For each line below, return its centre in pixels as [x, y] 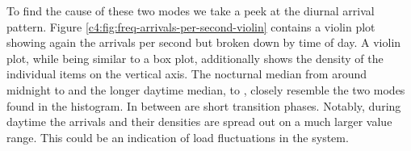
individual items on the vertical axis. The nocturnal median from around [187, 74]
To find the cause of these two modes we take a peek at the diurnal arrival [191, 10]
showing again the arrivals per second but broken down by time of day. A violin [204, 42]
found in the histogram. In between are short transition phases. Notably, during [204, 105]
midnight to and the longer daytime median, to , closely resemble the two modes [206, 89]
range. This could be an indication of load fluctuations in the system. [178, 137]
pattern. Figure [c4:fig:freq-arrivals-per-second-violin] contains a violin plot [191, 26]
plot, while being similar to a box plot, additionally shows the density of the [195, 58]
